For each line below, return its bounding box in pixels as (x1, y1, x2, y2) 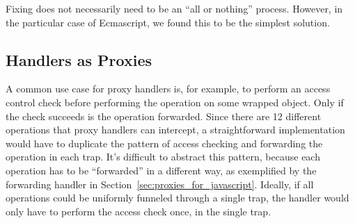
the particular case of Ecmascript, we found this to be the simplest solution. (6, 15, 330, 29)
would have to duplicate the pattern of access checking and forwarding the (6, 135, 323, 150)
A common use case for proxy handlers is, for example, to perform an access (6, 81, 331, 96)
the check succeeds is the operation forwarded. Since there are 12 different (6, 108, 322, 123)
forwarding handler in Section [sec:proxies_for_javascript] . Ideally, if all (6, 176, 314, 191)
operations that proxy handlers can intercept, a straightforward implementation (6, 122, 345, 137)
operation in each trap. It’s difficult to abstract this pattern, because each (6, 149, 320, 164)
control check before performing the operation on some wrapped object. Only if (6, 94, 344, 109)
